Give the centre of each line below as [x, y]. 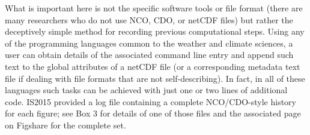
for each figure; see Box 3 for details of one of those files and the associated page [153, 113]
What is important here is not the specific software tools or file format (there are [154, 8]
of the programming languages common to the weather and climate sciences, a [149, 43]
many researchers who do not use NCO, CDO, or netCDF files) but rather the [149, 19]
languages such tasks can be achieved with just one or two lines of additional [146, 90]
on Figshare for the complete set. [65, 125]
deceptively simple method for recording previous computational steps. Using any [155, 31]
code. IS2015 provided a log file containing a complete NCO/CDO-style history [150, 101]
